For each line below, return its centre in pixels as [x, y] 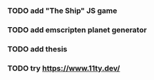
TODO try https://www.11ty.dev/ [64, 68]
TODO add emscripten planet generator [77, 29]
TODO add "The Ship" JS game [62, 11]
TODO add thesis [37, 49]
